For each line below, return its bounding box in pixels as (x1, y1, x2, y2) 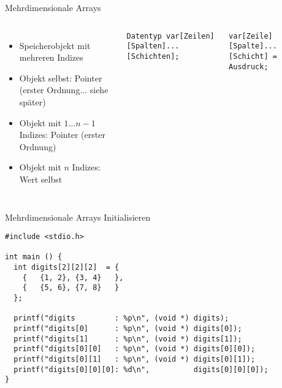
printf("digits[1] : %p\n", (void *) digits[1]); (13, 334, 242, 343)
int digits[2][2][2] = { (13, 263, 120, 272)
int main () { (5, 253, 63, 262)
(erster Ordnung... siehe (19, 83, 109, 96)
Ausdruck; (229, 62, 269, 71)
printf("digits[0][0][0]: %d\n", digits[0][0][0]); (13, 365, 269, 374)
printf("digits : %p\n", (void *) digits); (13, 314, 229, 323)
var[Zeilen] (166, 31, 215, 40)
